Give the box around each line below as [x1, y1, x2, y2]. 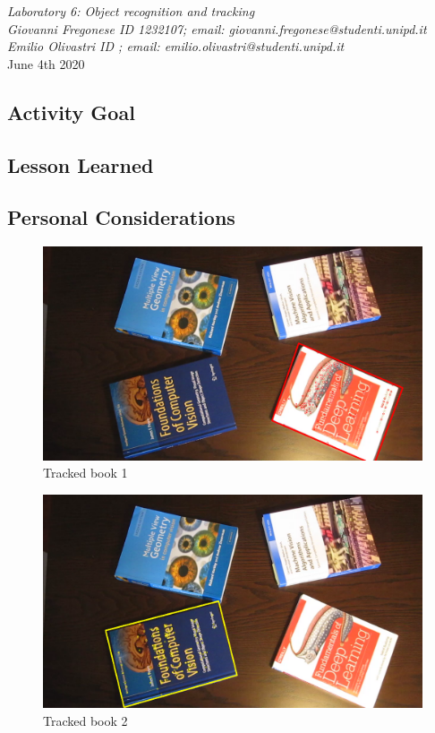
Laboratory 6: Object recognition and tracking [7, 2, 255, 20]
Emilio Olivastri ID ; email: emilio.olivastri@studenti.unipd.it [7, 37, 345, 56]
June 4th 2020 [7, 54, 85, 73]
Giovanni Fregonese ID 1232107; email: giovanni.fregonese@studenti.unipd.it [7, 19, 427, 38]
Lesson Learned [7, 151, 154, 178]
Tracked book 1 [43, 463, 128, 482]
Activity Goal [7, 98, 135, 125]
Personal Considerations [7, 203, 235, 231]
